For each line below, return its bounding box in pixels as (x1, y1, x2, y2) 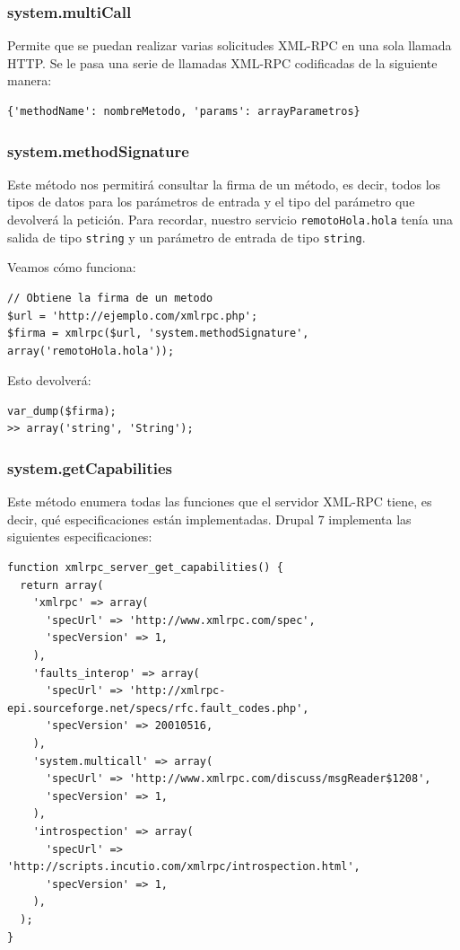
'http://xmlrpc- (129, 684, 226, 698)
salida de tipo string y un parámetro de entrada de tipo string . (7, 227, 366, 246)
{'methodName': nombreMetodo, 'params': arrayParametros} (7, 105, 360, 118)
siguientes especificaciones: (7, 527, 152, 546)
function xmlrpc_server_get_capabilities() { (7, 561, 283, 575)
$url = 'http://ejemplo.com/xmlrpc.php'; (7, 309, 258, 322)
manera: (7, 71, 52, 90)
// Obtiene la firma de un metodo (7, 291, 213, 304)
